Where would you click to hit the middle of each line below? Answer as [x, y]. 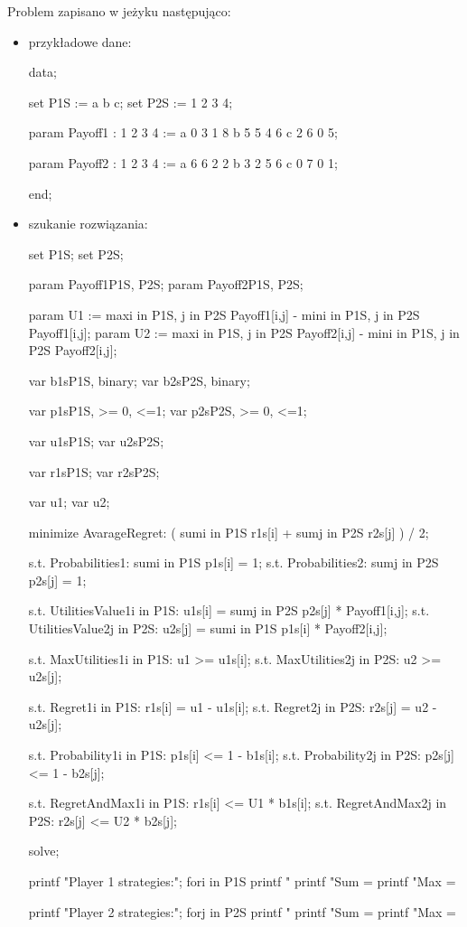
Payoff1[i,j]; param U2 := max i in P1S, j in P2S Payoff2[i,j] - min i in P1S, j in [244, 332]
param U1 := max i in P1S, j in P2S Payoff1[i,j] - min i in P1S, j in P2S [224, 314]
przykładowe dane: [80, 41]
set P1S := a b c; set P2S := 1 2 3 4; [131, 102]
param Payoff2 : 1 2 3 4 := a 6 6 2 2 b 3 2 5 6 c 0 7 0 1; [183, 162]
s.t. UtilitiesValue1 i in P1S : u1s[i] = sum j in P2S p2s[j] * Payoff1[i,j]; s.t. [229, 610]
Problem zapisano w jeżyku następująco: [119, 11]
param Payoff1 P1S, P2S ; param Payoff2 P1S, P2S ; [166, 284]
